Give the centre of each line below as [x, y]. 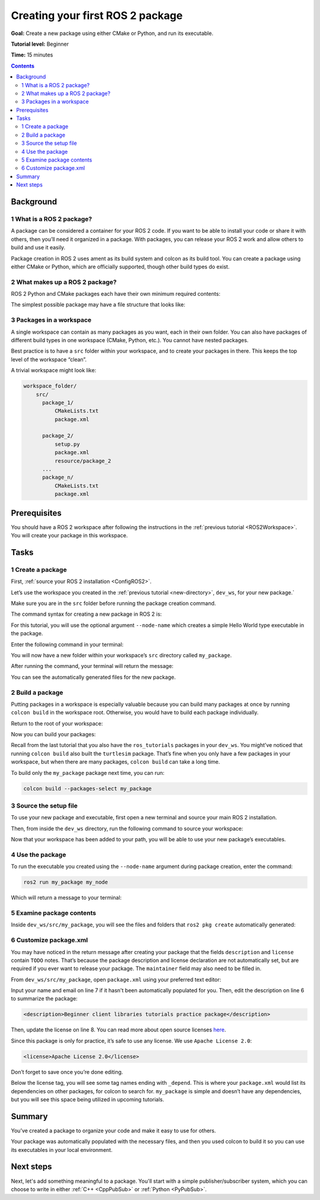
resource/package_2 [83, 461]
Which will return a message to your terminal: [66, 898]
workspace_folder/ [50, 386]
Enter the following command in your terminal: [67, 644]
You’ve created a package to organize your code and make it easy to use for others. [113, 1131]
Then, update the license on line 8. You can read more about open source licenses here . [119, 1030]
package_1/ [58, 403]
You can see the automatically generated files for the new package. [93, 677]
